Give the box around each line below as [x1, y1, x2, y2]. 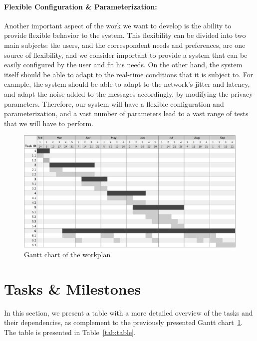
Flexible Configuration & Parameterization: [4, 1, 157, 11]
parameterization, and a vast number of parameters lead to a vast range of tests [4, 108, 249, 119]
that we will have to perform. [4, 118, 93, 128]
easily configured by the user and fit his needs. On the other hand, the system [4, 59, 243, 70]
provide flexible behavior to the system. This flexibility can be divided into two [4, 30, 246, 40]
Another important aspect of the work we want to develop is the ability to [4, 20, 232, 30]
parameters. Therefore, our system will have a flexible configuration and [4, 98, 224, 109]
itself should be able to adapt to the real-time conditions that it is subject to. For [4, 69, 254, 79]
